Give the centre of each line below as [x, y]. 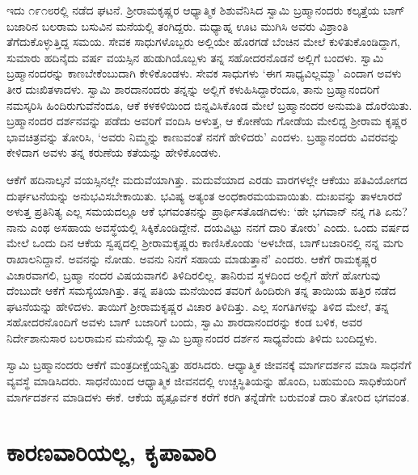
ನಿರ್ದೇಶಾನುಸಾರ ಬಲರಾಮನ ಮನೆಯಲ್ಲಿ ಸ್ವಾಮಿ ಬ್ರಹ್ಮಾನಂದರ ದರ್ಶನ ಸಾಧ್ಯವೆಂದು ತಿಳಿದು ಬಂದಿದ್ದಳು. [192, 337]
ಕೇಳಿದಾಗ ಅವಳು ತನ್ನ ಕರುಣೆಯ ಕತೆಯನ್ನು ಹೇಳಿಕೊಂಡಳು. [114, 152]
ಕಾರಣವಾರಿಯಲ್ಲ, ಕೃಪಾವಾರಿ [112, 452]
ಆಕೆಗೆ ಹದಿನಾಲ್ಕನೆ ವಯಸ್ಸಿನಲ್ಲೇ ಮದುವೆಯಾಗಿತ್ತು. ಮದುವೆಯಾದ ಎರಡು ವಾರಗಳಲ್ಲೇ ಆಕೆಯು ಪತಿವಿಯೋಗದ [207, 179]
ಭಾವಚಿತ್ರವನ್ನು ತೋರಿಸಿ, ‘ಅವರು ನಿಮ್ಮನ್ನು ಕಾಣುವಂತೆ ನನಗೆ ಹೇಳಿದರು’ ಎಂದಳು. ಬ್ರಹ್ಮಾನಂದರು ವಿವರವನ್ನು [203, 136]
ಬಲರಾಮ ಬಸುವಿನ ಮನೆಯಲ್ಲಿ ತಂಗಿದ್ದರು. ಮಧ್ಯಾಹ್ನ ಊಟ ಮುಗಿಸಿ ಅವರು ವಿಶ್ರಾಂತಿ [195, 25]
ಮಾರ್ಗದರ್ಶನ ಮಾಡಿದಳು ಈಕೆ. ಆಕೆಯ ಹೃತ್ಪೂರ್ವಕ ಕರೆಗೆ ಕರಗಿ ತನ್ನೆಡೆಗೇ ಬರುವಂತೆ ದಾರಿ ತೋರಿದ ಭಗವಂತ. [208, 396]
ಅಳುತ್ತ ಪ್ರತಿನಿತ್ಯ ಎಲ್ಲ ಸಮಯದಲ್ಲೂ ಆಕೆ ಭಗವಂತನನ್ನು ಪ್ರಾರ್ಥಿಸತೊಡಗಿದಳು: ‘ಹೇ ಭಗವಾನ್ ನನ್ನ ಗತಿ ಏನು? [207, 211]
